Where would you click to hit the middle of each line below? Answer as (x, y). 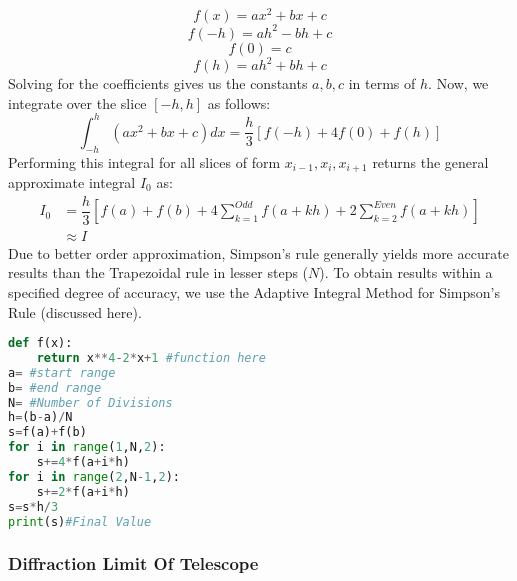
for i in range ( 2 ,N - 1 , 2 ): (94, 476)
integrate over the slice (77, 102)
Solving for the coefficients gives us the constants (158, 83)
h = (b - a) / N (40, 417)
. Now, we (458, 83)
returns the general (430, 161)
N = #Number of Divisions (90, 402)
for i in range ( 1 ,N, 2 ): (87, 447)
